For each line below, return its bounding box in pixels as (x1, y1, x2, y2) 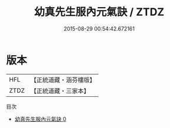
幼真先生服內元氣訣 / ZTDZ (34, 5, 165, 19)
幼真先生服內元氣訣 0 (14, 115, 67, 122)
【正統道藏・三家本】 (30, 86, 90, 95)
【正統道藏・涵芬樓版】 (30, 76, 96, 84)
